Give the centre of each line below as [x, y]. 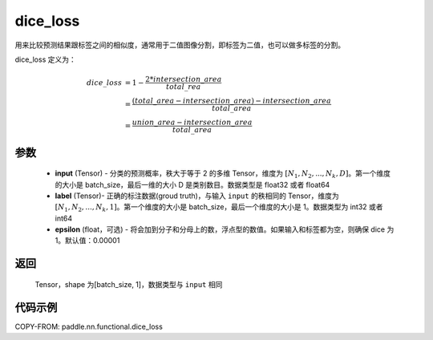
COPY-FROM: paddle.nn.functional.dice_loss [89, 326]
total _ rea [183, 87]
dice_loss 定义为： [45, 59]
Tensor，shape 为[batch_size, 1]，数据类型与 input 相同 [129, 284]
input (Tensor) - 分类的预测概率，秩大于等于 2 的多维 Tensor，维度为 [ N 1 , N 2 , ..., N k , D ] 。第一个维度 [223, 174]
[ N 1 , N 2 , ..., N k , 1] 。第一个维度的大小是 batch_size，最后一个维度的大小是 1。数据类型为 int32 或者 [219, 208]
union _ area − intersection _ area [192, 123]
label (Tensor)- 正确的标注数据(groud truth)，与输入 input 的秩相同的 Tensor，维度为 [197, 196]
